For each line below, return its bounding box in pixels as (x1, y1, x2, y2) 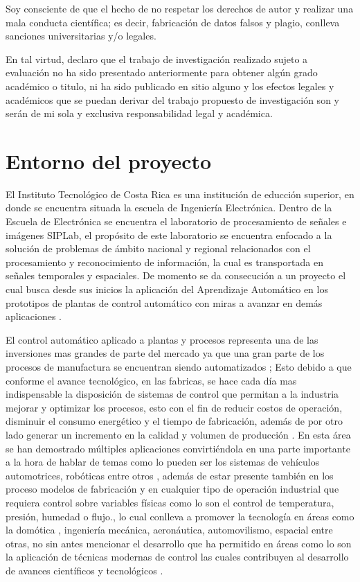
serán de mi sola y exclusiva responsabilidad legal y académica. (6, 106, 273, 121)
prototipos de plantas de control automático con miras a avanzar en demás (6, 295, 323, 310)
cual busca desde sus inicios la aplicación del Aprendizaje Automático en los (6, 282, 328, 297)
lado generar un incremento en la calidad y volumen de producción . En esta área (6, 427, 351, 441)
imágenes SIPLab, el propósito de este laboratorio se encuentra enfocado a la (6, 227, 332, 242)
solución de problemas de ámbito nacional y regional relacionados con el (6, 241, 311, 256)
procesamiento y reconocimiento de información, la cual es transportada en (6, 254, 323, 269)
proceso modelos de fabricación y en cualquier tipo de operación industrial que (6, 482, 339, 496)
